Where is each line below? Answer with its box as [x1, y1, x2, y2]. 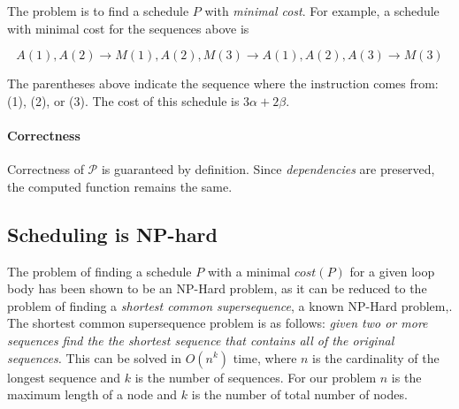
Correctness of [7, 160, 84, 178]
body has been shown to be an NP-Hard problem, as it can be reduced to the [7, 279, 427, 298]
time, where [233, 348, 297, 367]
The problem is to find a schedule [7, 2, 189, 19]
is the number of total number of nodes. [191, 385, 408, 404]
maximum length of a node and [7, 385, 178, 404]
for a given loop [349, 261, 435, 280]
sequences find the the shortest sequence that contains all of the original [7, 330, 394, 349]
